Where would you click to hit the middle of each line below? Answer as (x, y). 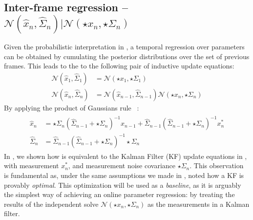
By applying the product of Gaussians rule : (72, 108)
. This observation (217, 165)
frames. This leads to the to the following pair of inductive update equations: (119, 66)
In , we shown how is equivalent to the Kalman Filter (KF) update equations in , (126, 156)
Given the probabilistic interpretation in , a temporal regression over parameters (124, 47)
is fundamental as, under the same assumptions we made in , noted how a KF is (124, 175)
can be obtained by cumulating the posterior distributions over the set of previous (127, 56)
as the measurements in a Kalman (198, 204)
